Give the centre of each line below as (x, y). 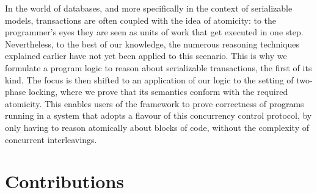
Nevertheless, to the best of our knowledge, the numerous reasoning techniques (152, 44)
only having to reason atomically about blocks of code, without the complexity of (157, 127)
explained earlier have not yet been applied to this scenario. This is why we (146, 56)
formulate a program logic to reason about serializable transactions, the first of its (158, 67)
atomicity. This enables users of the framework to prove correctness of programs (155, 103)
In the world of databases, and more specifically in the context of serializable (149, 8)
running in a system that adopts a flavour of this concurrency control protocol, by (158, 115)
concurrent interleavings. (51, 139)
